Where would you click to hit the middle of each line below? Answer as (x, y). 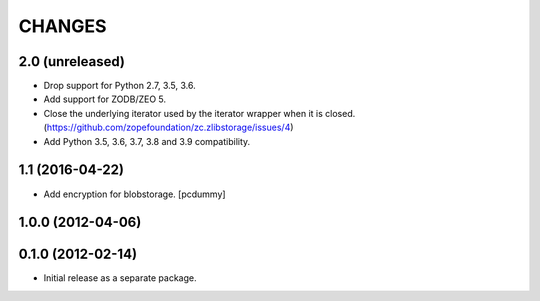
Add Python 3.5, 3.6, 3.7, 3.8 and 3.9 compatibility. (147, 141)
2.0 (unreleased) (71, 61)
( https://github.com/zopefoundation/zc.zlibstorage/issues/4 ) (168, 127)
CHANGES (62, 26)
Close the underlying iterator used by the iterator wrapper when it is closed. (199, 113)
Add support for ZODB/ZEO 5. (105, 99)
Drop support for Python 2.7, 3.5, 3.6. (119, 86)
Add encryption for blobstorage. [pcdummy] (134, 194)
